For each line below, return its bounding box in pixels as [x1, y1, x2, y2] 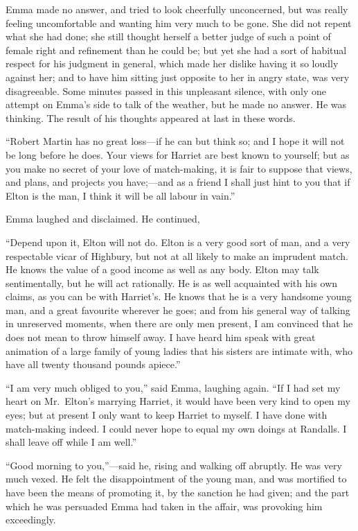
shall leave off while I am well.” [6, 435, 137, 449]
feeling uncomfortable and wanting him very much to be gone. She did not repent [6, 15, 352, 30]
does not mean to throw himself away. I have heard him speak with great [6, 330, 316, 345]
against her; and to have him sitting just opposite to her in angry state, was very [6, 69, 350, 84]
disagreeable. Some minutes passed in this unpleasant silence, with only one [6, 83, 326, 98]
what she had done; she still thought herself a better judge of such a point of [6, 29, 331, 44]
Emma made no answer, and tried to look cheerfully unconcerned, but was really [6, 2, 348, 16]
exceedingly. [6, 512, 56, 527]
